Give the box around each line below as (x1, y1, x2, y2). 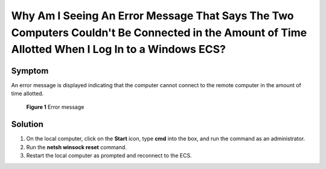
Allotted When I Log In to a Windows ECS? (11, 43, 226, 57)
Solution (11, 119, 43, 129)
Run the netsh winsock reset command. (26, 143, 127, 150)
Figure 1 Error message (26, 103, 85, 111)
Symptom (11, 66, 49, 76)
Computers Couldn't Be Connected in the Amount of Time (11, 26, 307, 39)
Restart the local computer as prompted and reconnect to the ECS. (26, 152, 193, 159)
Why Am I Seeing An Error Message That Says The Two (11, 9, 294, 22)
